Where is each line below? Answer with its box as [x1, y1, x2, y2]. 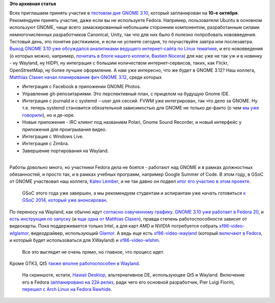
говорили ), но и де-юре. [22, 112, 75, 118]
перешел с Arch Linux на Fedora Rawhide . [22, 286, 112, 292]
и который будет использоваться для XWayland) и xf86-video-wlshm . [9, 237, 160, 243]
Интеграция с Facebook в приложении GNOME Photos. [22, 84, 141, 90]
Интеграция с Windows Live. [22, 133, 84, 140]
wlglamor [9, 230, 29, 236]
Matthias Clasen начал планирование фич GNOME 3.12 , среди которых [9, 74, 162, 80]
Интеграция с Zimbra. [22, 141, 69, 147]
